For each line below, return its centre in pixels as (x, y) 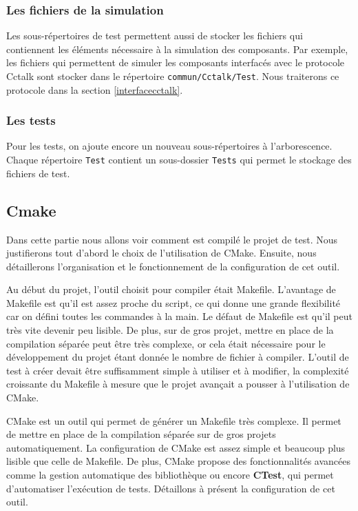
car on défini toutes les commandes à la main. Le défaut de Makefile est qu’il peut (179, 316)
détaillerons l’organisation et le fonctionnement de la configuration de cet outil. (173, 266)
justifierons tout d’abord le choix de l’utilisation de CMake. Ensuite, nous (161, 253)
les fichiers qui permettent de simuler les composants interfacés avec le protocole (176, 62)
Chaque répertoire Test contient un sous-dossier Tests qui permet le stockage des (179, 160)
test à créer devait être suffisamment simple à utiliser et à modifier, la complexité (178, 370)
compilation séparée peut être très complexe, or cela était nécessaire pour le (166, 343)
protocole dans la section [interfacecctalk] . (95, 89)
